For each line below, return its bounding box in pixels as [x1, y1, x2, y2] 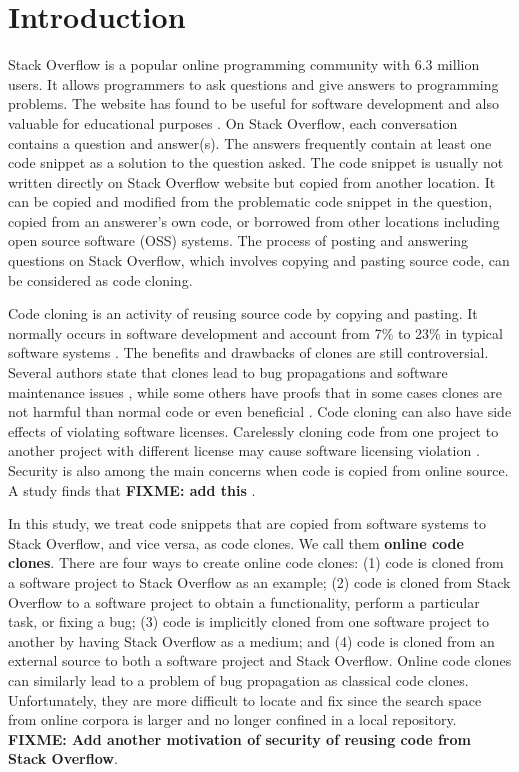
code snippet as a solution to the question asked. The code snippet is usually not [8, 152, 504, 173]
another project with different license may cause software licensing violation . [8, 440, 480, 461]
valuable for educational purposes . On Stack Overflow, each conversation [8, 112, 458, 133]
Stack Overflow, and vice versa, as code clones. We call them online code [8, 532, 464, 553]
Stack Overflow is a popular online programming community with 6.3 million [8, 54, 480, 75]
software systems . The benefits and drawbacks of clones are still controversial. [8, 342, 489, 363]
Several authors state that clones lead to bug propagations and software [8, 362, 448, 383]
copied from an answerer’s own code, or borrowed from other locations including [8, 210, 500, 231]
